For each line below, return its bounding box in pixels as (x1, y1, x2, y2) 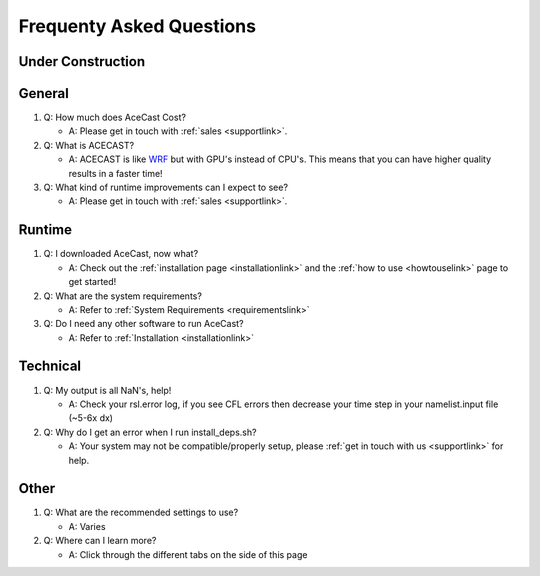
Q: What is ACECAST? (43, 139, 135, 151)
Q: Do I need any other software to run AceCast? (43, 318, 244, 330)
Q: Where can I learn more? (43, 535, 157, 547)
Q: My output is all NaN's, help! (43, 384, 172, 396)
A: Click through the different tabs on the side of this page (68, 548, 308, 560)
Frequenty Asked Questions (18, 15, 257, 37)
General (18, 85, 70, 102)
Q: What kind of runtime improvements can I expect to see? (43, 181, 289, 194)
